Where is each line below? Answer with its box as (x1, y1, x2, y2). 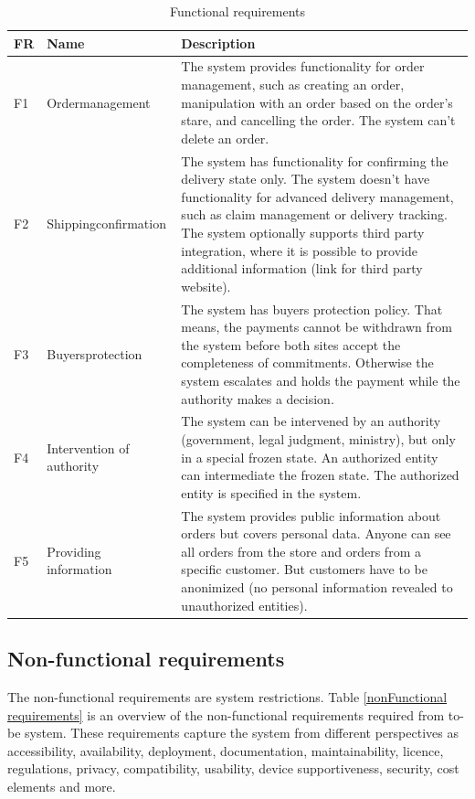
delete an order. (181, 128, 269, 147)
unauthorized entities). (181, 595, 308, 614)
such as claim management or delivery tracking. (181, 205, 448, 224)
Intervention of (47, 438, 130, 457)
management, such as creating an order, (181, 75, 405, 94)
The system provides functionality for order (181, 57, 425, 76)
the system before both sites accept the (181, 335, 401, 354)
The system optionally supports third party (181, 223, 425, 242)
